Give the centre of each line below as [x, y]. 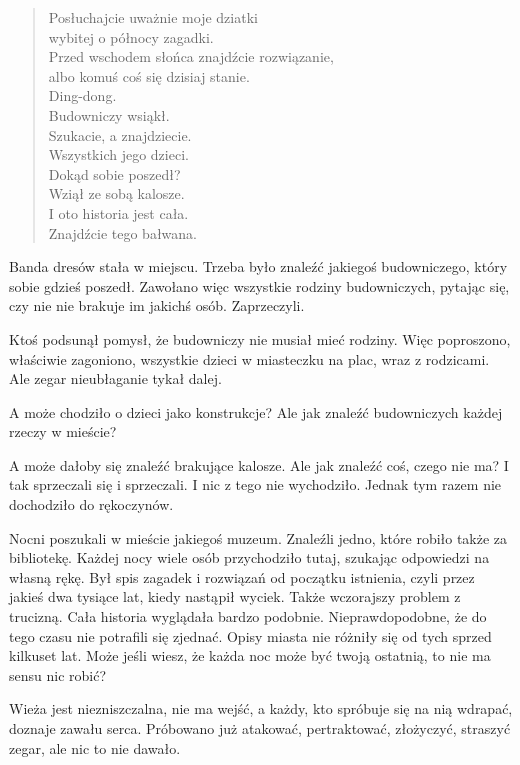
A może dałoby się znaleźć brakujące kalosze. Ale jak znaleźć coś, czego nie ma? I [259, 464]
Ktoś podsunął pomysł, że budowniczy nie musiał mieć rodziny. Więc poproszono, [260, 338]
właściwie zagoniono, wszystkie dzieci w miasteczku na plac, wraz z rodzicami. [249, 358]
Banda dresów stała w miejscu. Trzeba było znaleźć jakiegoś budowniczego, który [258, 266]
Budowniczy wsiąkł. [109, 114]
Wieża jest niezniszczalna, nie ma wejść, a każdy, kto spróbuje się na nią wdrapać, [261, 708]
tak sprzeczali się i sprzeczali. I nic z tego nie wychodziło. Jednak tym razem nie [255, 484]
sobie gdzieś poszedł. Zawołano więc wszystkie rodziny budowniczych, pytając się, [259, 285]
